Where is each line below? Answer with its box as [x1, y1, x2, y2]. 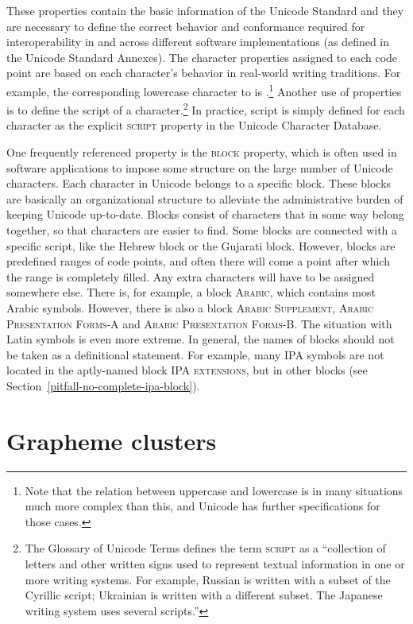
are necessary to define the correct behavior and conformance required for [6, 17, 365, 34]
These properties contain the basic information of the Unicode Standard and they [6, 2, 404, 18]
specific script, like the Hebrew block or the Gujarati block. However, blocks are [6, 237, 396, 254]
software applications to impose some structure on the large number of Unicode [6, 159, 393, 176]
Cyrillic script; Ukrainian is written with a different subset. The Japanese [25, 587, 383, 603]
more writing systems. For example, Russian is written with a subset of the [25, 571, 391, 587]
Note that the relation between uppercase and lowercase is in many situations [25, 482, 403, 498]
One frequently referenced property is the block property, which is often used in [6, 144, 397, 161]
